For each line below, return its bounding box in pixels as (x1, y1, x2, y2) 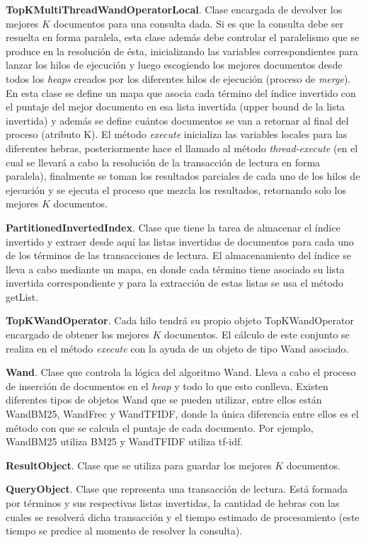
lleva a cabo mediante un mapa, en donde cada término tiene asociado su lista (6, 261, 345, 276)
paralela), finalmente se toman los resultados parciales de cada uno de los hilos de (6, 168, 360, 183)
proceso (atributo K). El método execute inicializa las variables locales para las (6, 127, 348, 142)
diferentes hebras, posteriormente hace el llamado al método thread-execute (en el (6, 140, 358, 155)
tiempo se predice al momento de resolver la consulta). (6, 523, 242, 538)
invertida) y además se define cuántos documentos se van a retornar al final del (6, 113, 349, 127)
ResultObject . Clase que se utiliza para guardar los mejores (6, 457, 272, 472)
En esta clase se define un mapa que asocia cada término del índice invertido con (6, 85, 356, 100)
